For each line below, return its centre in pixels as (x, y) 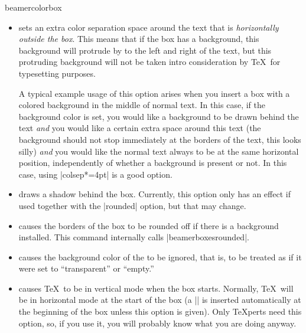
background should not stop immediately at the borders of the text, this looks (160, 139)
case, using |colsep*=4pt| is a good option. (95, 174)
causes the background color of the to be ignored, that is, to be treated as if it (160, 257)
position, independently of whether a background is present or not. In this (153, 163)
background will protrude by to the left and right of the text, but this (145, 50)
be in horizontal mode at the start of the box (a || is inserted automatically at (160, 300)
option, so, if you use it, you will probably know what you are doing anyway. (157, 323)
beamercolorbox (33, 7)
